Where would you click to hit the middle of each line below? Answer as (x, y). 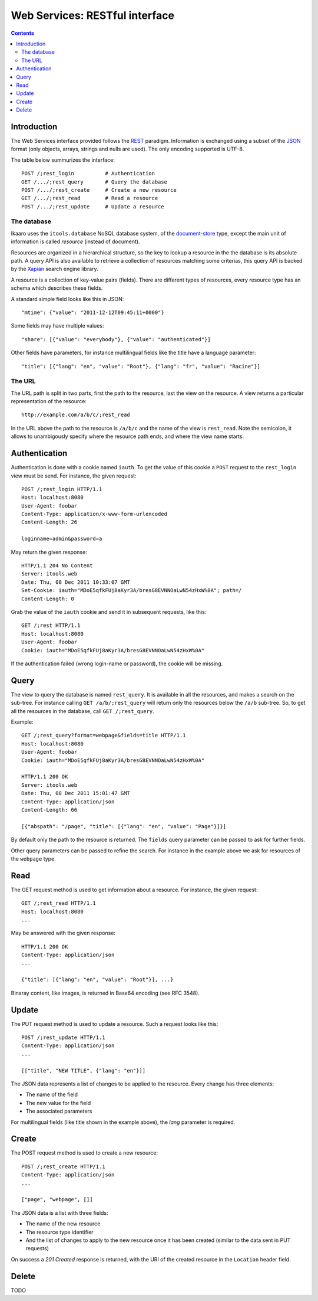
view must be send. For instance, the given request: (74, 476)
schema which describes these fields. (57, 288)
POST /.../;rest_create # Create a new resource (99, 190)
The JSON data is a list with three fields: (59, 1212)
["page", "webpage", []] (57, 1199)
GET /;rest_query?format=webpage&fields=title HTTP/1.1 (104, 736)
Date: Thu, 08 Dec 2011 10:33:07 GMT (76, 582)
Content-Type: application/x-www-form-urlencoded (95, 514)
